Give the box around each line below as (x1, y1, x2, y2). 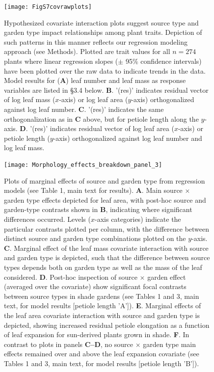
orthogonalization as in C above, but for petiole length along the (4, 113, 199, 124)
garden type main (143, 339, 196, 349)
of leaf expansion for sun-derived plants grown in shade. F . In (4, 329, 189, 340)
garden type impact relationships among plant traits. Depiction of (4, 27, 202, 37)
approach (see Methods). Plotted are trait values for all (4, 46, 170, 56)
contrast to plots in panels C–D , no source (4, 339, 134, 349)
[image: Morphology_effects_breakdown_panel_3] (4, 161, 162, 168)
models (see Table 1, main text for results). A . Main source (4, 185, 183, 195)
